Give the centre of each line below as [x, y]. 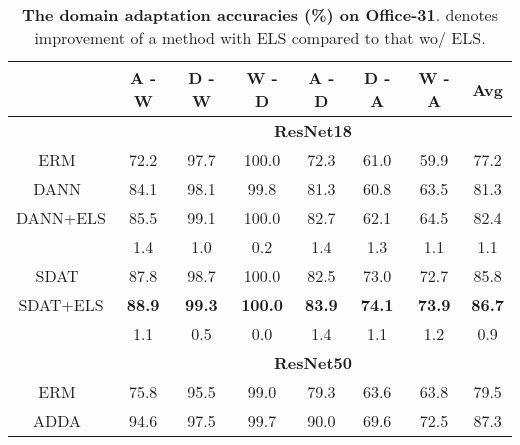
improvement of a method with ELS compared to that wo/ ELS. [260, 37]
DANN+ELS [61, 217]
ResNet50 [313, 362]
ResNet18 [313, 130]
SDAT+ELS [61, 304]
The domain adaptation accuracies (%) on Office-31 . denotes [260, 14]
